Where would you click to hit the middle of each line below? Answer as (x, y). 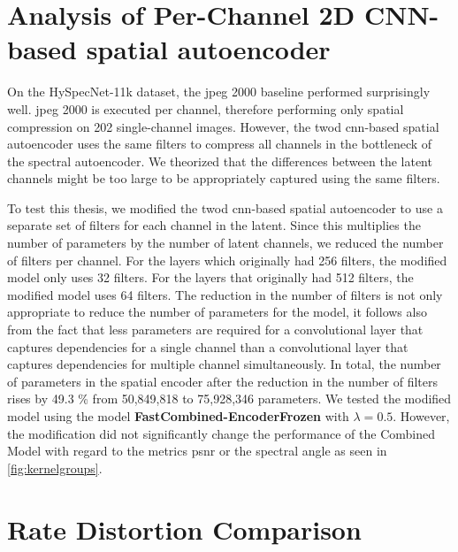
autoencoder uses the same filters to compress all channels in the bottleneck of (220, 144)
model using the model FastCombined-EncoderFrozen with (178, 416)
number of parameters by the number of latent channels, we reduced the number (225, 243)
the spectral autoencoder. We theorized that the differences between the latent (220, 161)
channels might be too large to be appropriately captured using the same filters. (224, 178)
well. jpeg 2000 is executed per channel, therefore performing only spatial (206, 108)
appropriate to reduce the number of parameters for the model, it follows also (217, 312)
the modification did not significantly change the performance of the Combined (221, 433)
